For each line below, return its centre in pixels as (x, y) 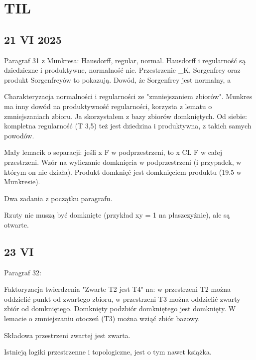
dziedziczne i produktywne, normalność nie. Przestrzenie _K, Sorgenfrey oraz (122, 70)
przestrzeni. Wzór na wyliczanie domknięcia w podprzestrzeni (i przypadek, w (123, 162)
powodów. (19, 135)
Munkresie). (22, 181)
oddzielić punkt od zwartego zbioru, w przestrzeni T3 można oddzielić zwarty (122, 299)
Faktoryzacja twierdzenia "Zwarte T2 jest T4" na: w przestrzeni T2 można (118, 289)
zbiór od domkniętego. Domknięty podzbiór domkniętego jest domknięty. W (120, 308)
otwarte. (16, 224)
